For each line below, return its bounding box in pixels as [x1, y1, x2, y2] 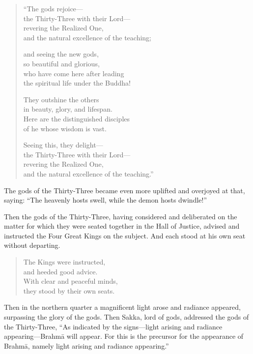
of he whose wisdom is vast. [23, 123, 107, 133]
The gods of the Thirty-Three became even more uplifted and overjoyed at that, [4, 185, 245, 195]
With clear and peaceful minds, [23, 276, 118, 286]
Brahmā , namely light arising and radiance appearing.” [4, 340, 169, 351]
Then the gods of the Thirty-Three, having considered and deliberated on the [4, 211, 237, 221]
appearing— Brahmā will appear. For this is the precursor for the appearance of [4, 331, 244, 341]
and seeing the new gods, [23, 49, 99, 59]
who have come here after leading [23, 68, 124, 78]
